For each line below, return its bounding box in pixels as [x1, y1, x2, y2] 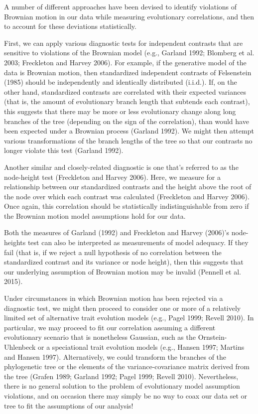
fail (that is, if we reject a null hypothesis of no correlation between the [4, 247, 222, 257]
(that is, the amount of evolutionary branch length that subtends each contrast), [4, 96, 250, 107]
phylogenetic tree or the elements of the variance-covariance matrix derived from [4, 361, 250, 372]
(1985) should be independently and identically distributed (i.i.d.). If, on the [4, 77, 237, 87]
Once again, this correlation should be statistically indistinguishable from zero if [4, 201, 249, 211]
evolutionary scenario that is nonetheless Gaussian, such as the [4, 332, 196, 342]
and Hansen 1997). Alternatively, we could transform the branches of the [4, 351, 227, 362]
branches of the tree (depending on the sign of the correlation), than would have [4, 116, 249, 126]
